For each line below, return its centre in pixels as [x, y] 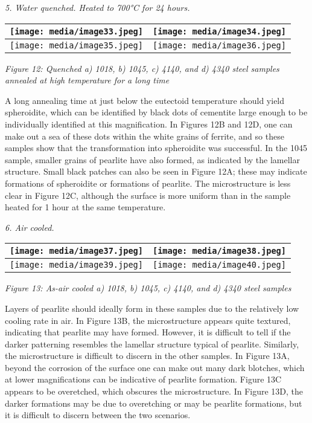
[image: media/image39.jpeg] [76, 265]
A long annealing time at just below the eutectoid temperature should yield [145, 100]
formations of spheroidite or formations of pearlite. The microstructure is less [148, 183]
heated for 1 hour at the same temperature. [85, 207]
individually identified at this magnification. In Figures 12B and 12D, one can [149, 124]
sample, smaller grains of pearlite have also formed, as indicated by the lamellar [153, 159]
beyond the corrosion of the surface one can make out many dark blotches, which [155, 367]
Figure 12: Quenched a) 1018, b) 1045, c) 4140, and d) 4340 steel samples [142, 68]
